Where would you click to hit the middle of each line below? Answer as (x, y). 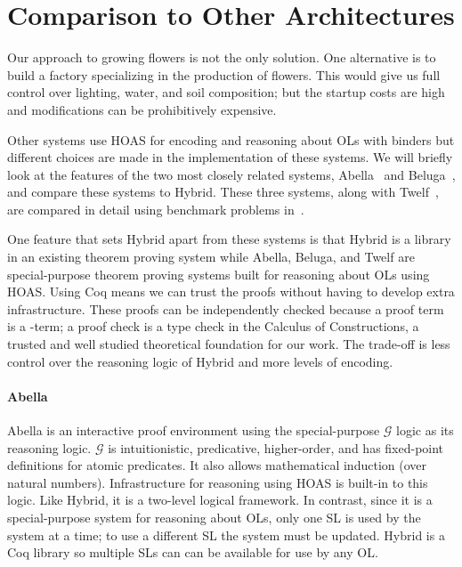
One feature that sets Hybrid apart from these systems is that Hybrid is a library (229, 239)
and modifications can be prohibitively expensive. (142, 109)
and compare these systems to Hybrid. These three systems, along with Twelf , (223, 192)
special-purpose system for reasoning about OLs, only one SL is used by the (214, 517)
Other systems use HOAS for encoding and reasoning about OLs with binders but (231, 139)
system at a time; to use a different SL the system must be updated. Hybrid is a (226, 535)
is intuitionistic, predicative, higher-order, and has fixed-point (276, 447)
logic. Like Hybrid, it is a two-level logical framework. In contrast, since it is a (220, 500)
